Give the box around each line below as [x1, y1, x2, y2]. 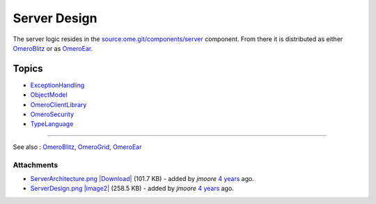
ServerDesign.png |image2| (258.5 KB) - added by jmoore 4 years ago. [30, 185, 235, 193]
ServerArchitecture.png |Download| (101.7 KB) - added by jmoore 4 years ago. [30, 174, 254, 182]
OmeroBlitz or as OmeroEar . [13, 44, 93, 52]
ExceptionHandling [30, 81, 85, 89]
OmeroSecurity [30, 110, 75, 118]
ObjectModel [30, 91, 68, 99]
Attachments [13, 160, 58, 170]
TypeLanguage [30, 120, 74, 128]
